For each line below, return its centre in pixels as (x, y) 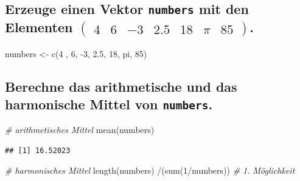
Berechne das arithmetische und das (121, 86)
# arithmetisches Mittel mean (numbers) (80, 130)
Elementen (39, 27)
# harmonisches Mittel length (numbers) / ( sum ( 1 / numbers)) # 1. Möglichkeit (150, 170)
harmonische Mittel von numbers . (109, 104)
